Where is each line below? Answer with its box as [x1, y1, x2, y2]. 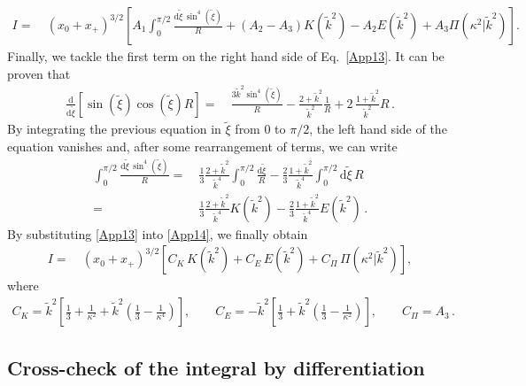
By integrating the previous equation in [7, 120, 221, 138]
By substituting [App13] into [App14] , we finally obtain [7, 224, 308, 243]
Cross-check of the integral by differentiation [7, 354, 425, 382]
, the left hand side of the [309, 120, 447, 138]
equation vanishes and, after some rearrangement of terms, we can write [7, 137, 398, 155]
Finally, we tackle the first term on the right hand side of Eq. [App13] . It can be [7, 47, 445, 66]
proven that [7, 64, 71, 82]
